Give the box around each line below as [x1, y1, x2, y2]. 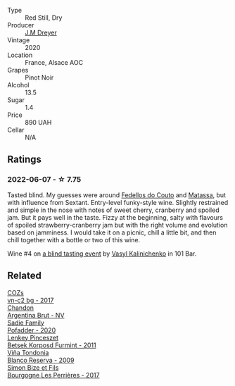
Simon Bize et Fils [7, 363, 59, 372]
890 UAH [25, 118, 52, 126]
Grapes [7, 66, 29, 74]
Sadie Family [7, 318, 44, 327]
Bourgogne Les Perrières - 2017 [7, 371, 100, 379]
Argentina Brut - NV [7, 311, 65, 319]
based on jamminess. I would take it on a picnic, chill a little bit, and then [7, 228, 217, 237]
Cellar [7, 126, 25, 134]
